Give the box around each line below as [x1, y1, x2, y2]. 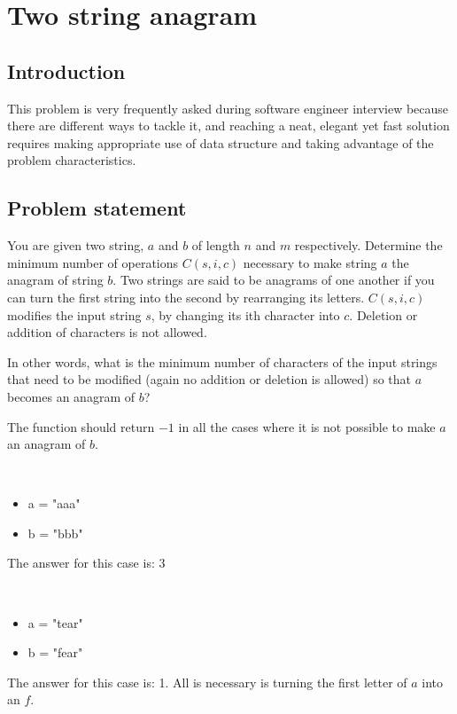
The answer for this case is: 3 [7, 553, 166, 572]
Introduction [7, 57, 126, 84]
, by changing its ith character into [151, 305, 340, 324]
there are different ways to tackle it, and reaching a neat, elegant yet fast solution [7, 116, 450, 135]
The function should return [7, 417, 155, 435]
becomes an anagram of [7, 387, 135, 405]
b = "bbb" [27, 523, 83, 542]
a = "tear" [27, 613, 83, 632]
